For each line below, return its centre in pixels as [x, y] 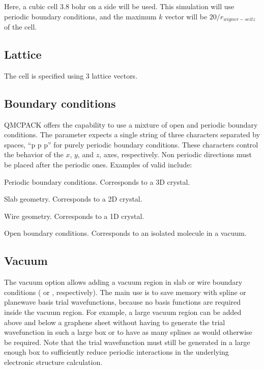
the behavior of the [34, 154]
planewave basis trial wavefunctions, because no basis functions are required [123, 302]
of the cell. [21, 27]
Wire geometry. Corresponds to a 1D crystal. [74, 216]
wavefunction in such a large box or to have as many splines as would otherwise [128, 332]
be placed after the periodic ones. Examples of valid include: [98, 165]
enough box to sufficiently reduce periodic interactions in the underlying [116, 352]
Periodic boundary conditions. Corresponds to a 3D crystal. [97, 181]
